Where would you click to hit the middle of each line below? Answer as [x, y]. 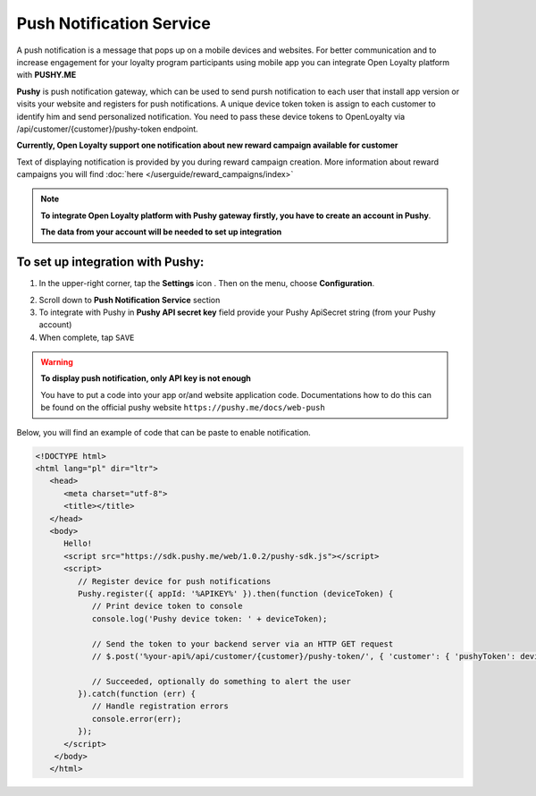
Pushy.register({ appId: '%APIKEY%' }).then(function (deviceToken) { [235, 593]
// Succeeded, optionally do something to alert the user [222, 681]
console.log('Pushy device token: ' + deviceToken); [209, 618]
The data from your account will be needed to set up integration [161, 232]
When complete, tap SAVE [87, 337]
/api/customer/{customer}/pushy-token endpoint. [107, 129]
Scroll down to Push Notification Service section [130, 300]
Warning [57, 362]
